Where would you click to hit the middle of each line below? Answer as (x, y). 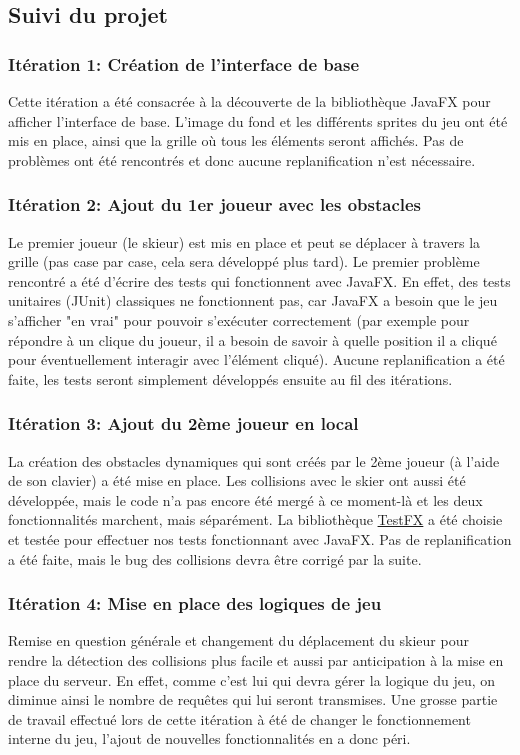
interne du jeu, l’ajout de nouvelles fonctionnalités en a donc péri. (209, 738)
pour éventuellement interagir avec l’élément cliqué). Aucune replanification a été (256, 359)
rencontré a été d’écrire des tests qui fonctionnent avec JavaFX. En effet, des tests (259, 280)
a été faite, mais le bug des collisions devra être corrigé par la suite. (215, 558)
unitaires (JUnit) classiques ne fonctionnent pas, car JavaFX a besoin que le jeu (253, 300)
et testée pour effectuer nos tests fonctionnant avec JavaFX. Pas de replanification (260, 538)
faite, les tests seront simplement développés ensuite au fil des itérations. (230, 378)
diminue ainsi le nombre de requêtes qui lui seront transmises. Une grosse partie (253, 699)
